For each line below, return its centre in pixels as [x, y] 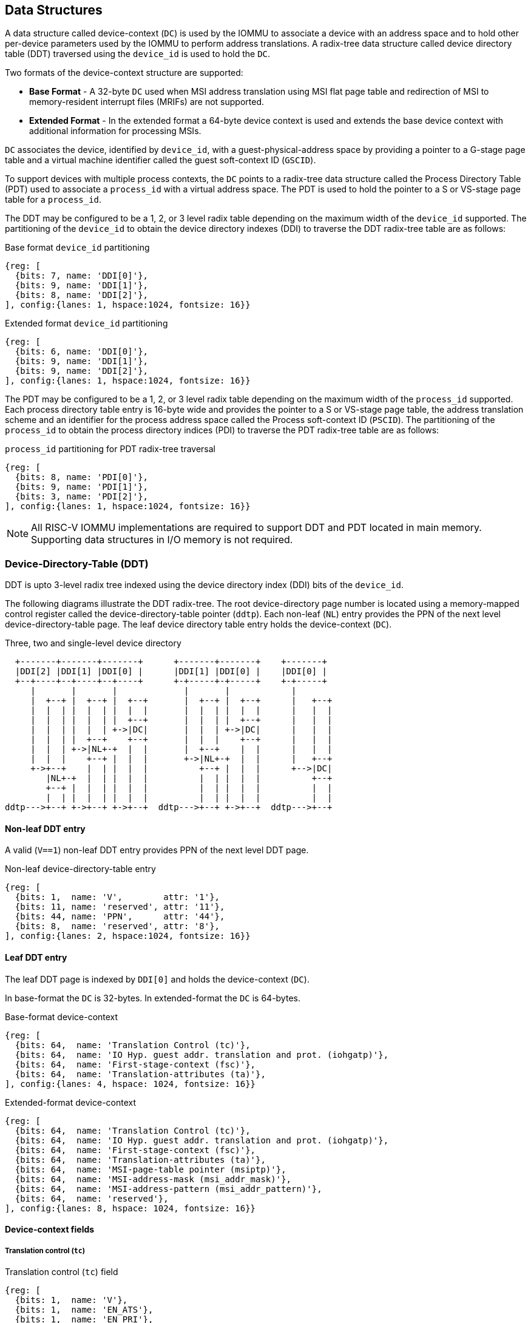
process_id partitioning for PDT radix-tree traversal [110, 449]
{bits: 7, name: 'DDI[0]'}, [82, 276]
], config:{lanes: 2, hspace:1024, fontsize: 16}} [128, 936]
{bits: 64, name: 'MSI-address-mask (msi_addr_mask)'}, [153, 1179]
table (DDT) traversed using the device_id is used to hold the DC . [138, 54]
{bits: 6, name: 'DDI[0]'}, [82, 352]
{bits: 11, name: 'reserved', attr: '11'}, [120, 907]
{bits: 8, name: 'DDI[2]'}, [82, 295]
